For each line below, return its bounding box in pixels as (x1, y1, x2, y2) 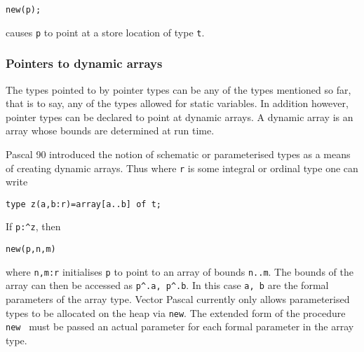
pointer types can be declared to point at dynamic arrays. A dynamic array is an (6, 109, 353, 124)
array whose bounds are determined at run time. (6, 123, 215, 138)
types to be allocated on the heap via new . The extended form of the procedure (6, 305, 346, 320)
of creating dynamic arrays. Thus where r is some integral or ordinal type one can (6, 160, 358, 175)
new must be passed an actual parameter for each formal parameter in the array (6, 319, 354, 334)
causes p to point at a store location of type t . (6, 24, 205, 39)
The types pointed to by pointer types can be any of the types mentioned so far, (6, 82, 351, 97)
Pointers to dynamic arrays (6, 55, 163, 72)
